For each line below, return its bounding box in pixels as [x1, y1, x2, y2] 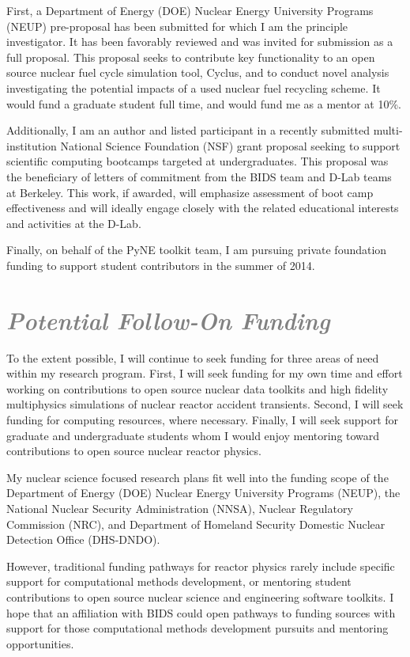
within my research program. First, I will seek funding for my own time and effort [6, 365, 403, 382]
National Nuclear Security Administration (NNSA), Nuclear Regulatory [6, 499, 353, 516]
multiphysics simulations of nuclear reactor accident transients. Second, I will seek [6, 396, 404, 412]
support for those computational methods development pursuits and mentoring [6, 620, 389, 636]
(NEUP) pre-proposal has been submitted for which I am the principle [6, 17, 348, 34]
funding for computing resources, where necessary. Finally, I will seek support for [6, 412, 399, 427]
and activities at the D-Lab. [6, 215, 141, 231]
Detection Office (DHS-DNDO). [6, 531, 160, 548]
